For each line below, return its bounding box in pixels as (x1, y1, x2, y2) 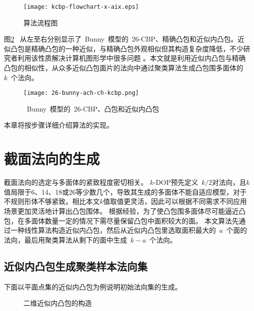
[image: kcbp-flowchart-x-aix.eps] (23, 3, 139, 10)
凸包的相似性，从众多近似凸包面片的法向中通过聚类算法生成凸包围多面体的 (4, 63, 243, 73)
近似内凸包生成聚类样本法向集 (4, 258, 148, 273)
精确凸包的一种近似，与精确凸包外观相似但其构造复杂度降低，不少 (31, 43, 243, 53)
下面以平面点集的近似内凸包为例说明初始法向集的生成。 (4, 281, 182, 291)
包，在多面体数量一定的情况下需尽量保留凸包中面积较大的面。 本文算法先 (4, 215, 239, 225)
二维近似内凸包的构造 (23, 298, 92, 308)
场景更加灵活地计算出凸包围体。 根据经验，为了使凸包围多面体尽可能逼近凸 (4, 205, 246, 216)
